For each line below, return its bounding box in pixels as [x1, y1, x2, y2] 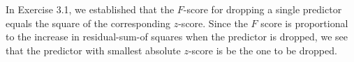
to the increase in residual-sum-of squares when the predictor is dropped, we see [6, 29, 348, 44]
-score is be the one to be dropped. [188, 42, 337, 57]
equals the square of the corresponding [6, 15, 171, 30]
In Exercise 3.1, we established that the [6, 2, 175, 16]
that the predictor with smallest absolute [6, 42, 181, 57]
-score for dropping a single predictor [183, 2, 342, 16]
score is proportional [260, 15, 348, 30]
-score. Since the [178, 15, 248, 30]
